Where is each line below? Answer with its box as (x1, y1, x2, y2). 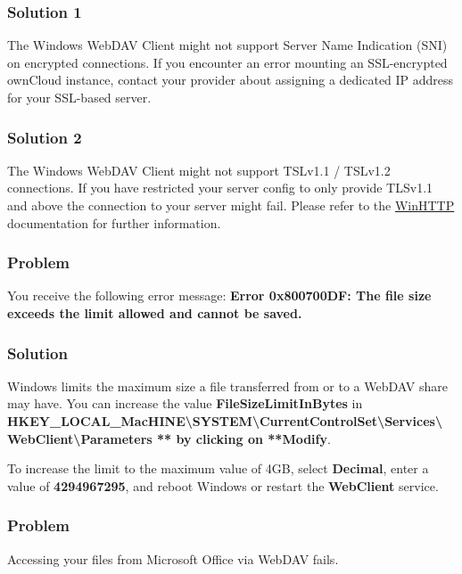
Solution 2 (7, 126, 82, 148)
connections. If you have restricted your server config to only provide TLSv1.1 (7, 178, 433, 197)
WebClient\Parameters (7, 429, 153, 447)
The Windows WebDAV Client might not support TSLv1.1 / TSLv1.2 (7, 160, 391, 179)
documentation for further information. (7, 213, 221, 232)
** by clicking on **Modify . (156, 429, 331, 447)
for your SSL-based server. (7, 88, 152, 106)
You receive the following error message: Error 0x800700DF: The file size (7, 286, 432, 305)
